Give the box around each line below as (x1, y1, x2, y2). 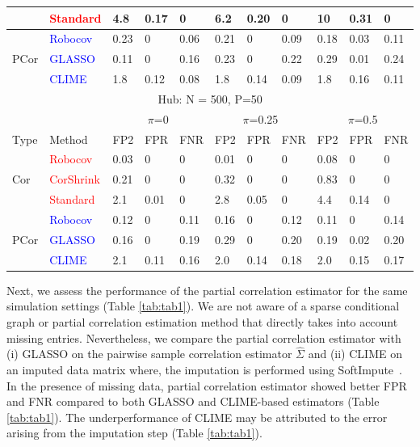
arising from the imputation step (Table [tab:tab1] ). (6, 424, 262, 441)
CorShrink (49, 171, 100, 188)
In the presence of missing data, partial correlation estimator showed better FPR (6, 377, 407, 394)
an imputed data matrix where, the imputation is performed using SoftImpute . (6, 361, 402, 377)
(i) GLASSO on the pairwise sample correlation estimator (6, 345, 292, 362)
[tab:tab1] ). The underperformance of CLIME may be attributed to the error (6, 408, 388, 425)
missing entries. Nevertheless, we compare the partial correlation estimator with (6, 329, 401, 346)
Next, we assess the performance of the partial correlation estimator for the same (6, 281, 408, 298)
